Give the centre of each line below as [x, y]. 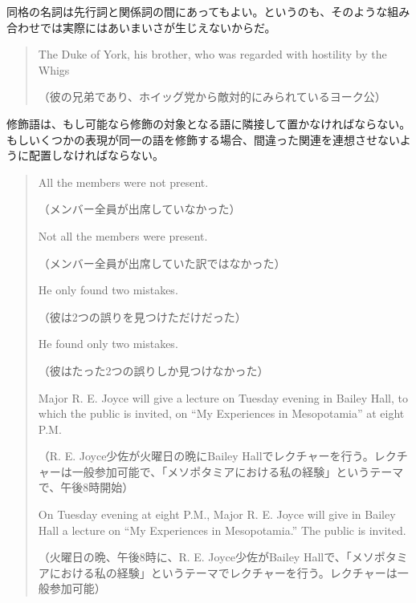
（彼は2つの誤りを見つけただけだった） [142, 316]
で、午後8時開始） [86, 487]
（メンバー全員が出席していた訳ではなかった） [162, 263]
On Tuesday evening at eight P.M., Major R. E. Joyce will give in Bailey [217, 514]
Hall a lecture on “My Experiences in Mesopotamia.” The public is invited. [222, 530]
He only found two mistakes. [108, 290]
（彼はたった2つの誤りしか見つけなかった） [153, 370]
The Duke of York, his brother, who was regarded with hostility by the [212, 54]
